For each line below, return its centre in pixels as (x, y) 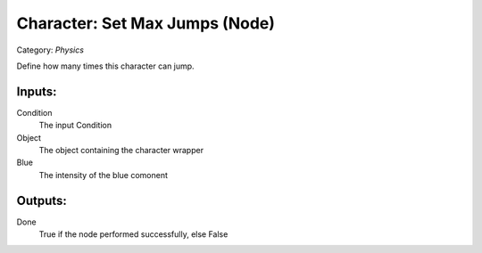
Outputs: (42, 200)
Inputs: (37, 91)
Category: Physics (50, 50)
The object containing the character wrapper (121, 151)
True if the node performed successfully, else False (133, 234)
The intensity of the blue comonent (104, 175)
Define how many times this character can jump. (106, 66)
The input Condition (75, 126)
